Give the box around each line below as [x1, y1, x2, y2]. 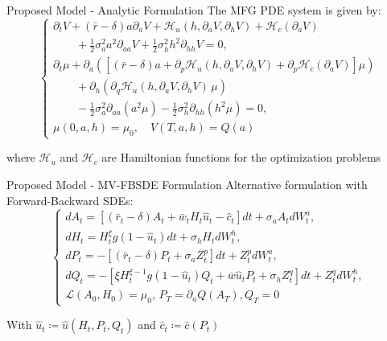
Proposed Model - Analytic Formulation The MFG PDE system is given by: [6, 2, 381, 18]
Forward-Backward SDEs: [6, 191, 134, 208]
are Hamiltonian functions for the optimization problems [101, 149, 381, 166]
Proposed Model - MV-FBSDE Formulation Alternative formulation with [6, 176, 368, 192]
